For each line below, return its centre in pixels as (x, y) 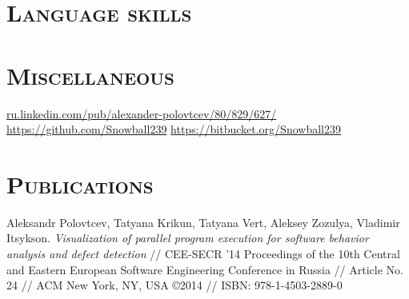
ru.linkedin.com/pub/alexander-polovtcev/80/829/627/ (142, 113)
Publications (80, 183)
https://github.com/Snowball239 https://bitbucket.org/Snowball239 (174, 129)
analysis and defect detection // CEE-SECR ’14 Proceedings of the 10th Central (203, 253)
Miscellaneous (90, 75)
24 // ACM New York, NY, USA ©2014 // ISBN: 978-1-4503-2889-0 (174, 285)
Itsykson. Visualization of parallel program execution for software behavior (188, 238)
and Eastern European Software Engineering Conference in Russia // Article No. (205, 269)
